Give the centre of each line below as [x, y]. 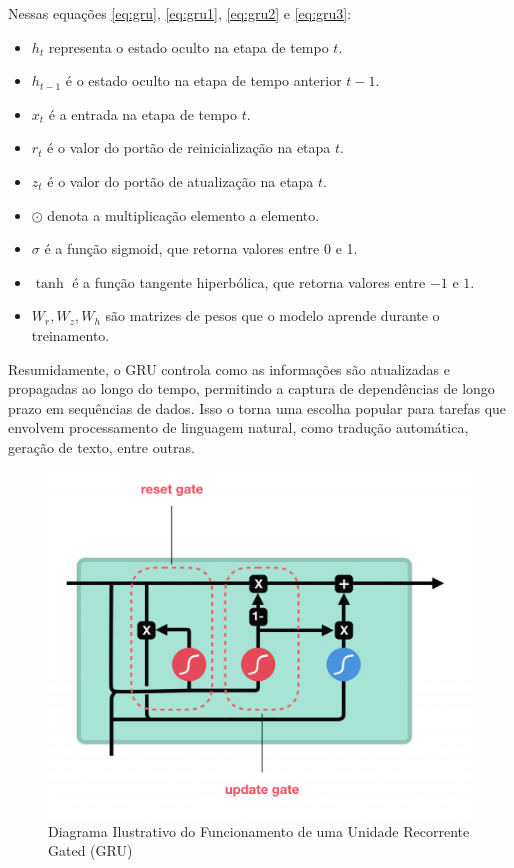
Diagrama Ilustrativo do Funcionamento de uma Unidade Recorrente [259, 830]
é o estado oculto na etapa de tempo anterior [203, 80]
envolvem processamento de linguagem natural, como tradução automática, [238, 427]
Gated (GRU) [90, 850]
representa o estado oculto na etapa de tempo [188, 46]
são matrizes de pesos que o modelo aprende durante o [272, 315]
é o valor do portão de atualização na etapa [180, 180]
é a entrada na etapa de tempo [143, 113]
